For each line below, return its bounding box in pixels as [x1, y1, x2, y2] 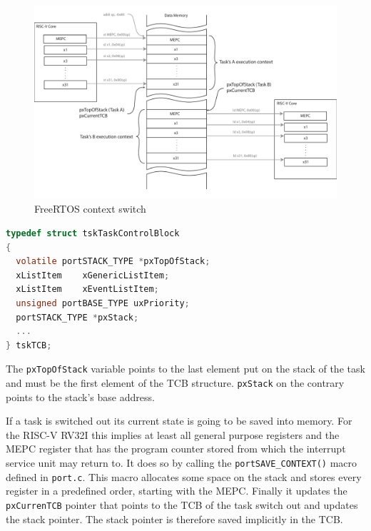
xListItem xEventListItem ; [16, 284, 159, 295]
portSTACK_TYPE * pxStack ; [16, 312, 139, 323]
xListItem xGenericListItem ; [16, 270, 170, 280]
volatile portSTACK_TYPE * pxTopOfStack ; [16, 256, 210, 267]
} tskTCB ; [6, 340, 52, 350]
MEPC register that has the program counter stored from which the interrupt [6, 441, 346, 456]
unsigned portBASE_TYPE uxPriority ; [16, 298, 190, 308]
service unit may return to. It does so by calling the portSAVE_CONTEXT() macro [6, 455, 357, 470]
